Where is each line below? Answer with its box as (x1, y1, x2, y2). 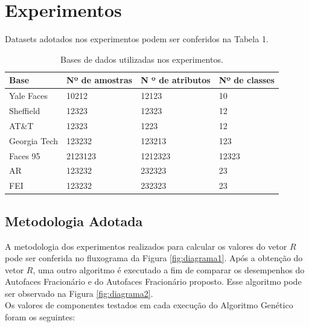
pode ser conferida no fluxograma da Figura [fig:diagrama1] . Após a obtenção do (5, 252, 303, 264)
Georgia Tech (9, 134, 59, 147)
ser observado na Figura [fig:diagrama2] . (5, 287, 153, 299)
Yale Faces (9, 89, 48, 102)
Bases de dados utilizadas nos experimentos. (60, 52, 223, 65)
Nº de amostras (66, 74, 133, 86)
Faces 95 (9, 149, 40, 162)
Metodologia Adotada (5, 211, 143, 230)
